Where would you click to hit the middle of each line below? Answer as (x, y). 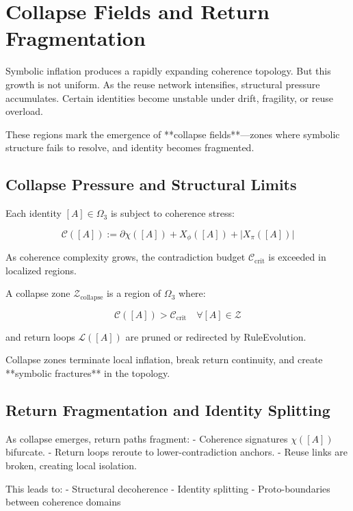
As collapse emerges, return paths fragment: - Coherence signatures (147, 438)
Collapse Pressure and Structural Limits (151, 184)
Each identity (34, 213)
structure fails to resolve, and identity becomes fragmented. (130, 147)
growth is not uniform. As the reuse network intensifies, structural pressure (163, 84)
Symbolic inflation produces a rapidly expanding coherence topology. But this (168, 71)
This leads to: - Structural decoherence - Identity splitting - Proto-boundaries (168, 488)
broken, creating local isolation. (71, 465)
